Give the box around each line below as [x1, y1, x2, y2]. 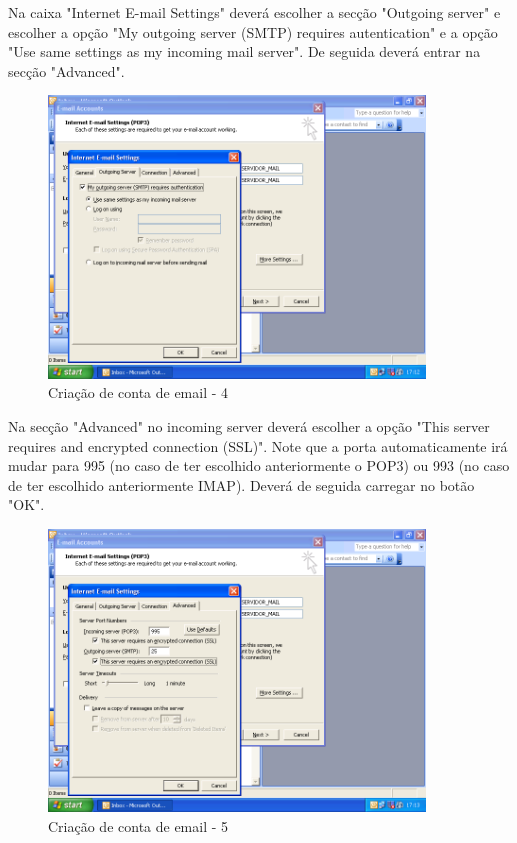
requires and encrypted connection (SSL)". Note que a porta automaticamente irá [8, 435, 508, 456]
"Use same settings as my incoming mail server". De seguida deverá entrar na [8, 41, 481, 62]
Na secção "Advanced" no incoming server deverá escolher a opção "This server [8, 416, 490, 437]
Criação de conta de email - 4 [48, 382, 229, 403]
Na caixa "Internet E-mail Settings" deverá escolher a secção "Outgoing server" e [8, 2, 501, 22]
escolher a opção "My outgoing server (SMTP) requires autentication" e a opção [8, 21, 498, 42]
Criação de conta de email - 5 [48, 816, 229, 837]
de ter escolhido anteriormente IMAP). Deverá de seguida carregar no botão [8, 474, 475, 495]
